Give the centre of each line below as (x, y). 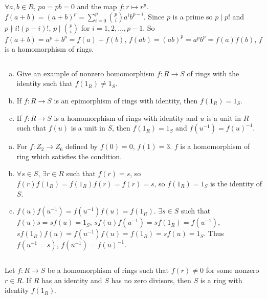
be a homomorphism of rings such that (108, 270)
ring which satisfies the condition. (69, 156)
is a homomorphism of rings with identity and (126, 118)
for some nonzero (232, 270)
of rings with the (213, 73)
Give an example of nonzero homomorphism (86, 73)
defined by (81, 146)
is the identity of (236, 183)
